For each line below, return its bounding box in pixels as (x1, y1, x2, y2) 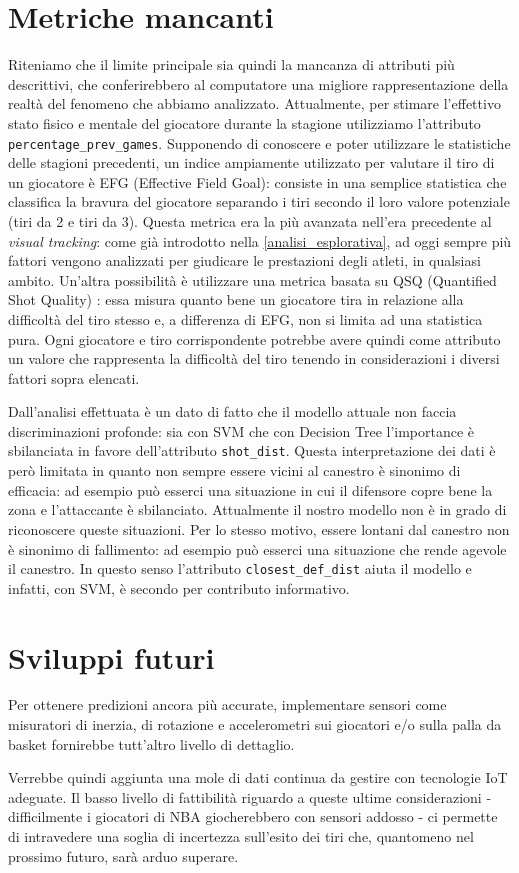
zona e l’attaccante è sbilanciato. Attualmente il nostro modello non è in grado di (8, 499, 507, 520)
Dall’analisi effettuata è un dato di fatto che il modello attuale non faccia (8, 401, 457, 422)
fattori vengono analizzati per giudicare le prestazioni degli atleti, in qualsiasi (8, 250, 481, 271)
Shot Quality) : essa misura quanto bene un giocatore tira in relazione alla (8, 289, 464, 310)
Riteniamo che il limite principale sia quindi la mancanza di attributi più (8, 54, 455, 75)
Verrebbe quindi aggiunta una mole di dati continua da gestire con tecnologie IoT (8, 767, 508, 788)
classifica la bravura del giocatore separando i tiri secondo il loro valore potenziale (8, 191, 510, 212)
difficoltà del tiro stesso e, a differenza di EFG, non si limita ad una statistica (8, 308, 483, 329)
